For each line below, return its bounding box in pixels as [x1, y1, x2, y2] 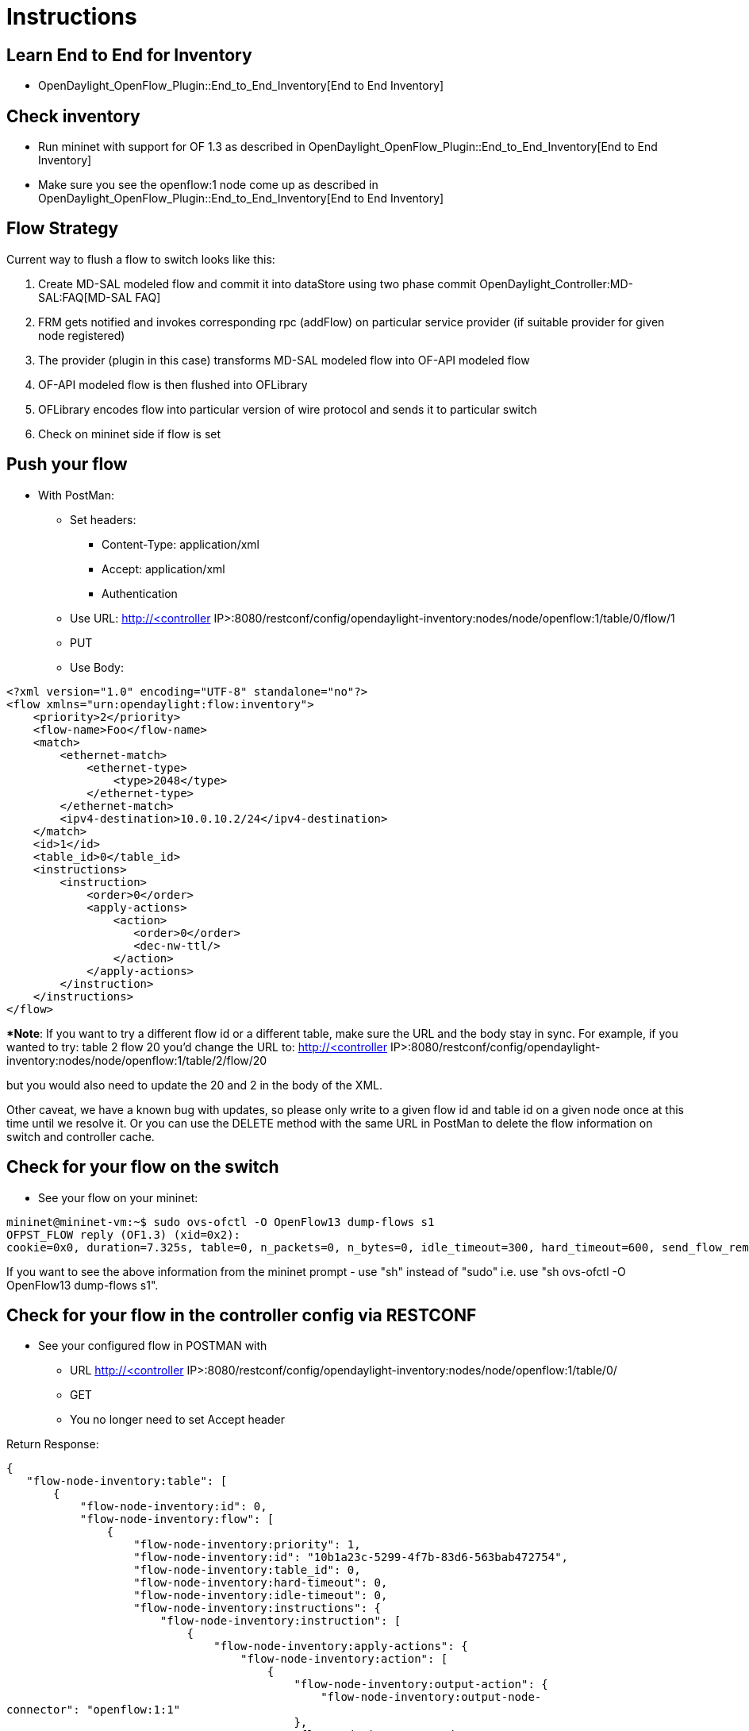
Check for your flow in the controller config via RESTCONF [6, 1305, 477, 1325]
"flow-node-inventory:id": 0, [79, 1500, 267, 1513]
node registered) [38, 328, 125, 342]
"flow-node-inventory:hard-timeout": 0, [133, 1576, 388, 1590]
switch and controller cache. [6, 1129, 155, 1143]
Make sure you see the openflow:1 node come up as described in [38, 178, 378, 192]
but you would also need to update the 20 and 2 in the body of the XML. [6, 1078, 383, 1092]
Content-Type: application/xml [102, 537, 259, 551]
